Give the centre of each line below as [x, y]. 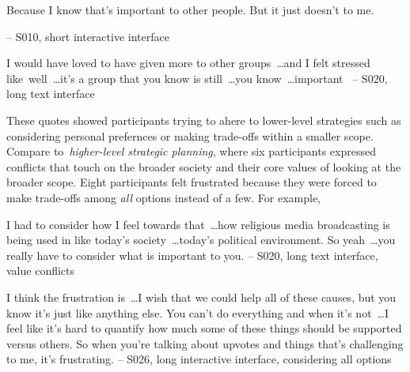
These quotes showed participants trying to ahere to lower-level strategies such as [204, 120]
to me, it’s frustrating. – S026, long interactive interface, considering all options [199, 359]
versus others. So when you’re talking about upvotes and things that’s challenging [205, 343]
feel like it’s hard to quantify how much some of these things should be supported [204, 328]
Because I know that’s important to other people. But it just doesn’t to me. [190, 9]
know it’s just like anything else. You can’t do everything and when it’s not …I [198, 312]
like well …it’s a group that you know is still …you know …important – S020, [197, 78]
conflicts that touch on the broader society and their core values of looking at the [204, 166]
